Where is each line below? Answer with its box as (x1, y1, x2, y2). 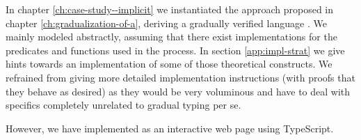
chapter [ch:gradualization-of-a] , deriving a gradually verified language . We (6, 15, 327, 30)
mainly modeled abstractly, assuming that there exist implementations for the (6, 29, 337, 44)
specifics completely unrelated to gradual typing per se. (6, 98, 241, 112)
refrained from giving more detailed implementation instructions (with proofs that (6, 70, 355, 84)
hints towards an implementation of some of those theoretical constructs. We (6, 56, 332, 71)
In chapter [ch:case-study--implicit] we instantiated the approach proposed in (6, 2, 334, 16)
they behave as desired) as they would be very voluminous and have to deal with (6, 84, 351, 98)
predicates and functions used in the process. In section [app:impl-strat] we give (6, 42, 345, 57)
